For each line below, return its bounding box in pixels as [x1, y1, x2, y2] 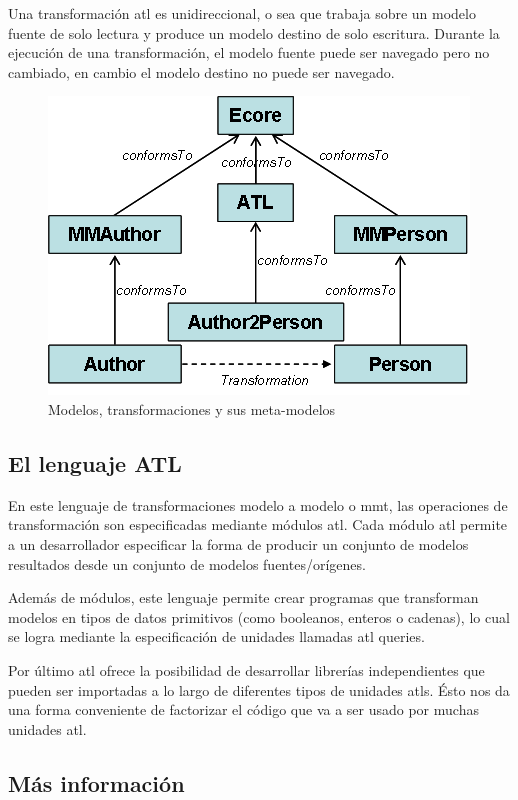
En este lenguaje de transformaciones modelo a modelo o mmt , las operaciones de [8, 494, 508, 515]
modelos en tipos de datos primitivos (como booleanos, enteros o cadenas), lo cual [8, 606, 510, 627]
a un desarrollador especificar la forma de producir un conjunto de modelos [8, 533, 469, 554]
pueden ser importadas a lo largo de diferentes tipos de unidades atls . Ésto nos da [8, 679, 510, 700]
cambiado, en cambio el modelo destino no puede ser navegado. [8, 61, 395, 82]
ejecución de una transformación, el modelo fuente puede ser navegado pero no [8, 42, 490, 63]
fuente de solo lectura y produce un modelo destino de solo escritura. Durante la [8, 22, 500, 43]
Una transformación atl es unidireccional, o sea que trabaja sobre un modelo [8, 3, 476, 23]
